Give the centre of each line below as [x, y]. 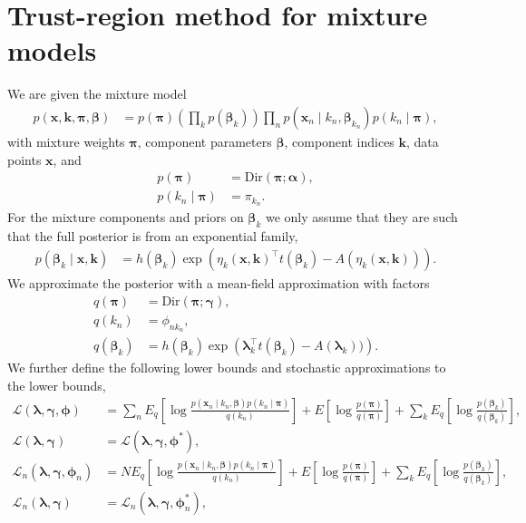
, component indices [339, 141]
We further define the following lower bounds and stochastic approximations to [227, 368]
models [52, 50]
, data [423, 141]
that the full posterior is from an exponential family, [153, 235]
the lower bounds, [57, 385]
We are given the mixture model [97, 94]
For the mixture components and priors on [126, 217]
